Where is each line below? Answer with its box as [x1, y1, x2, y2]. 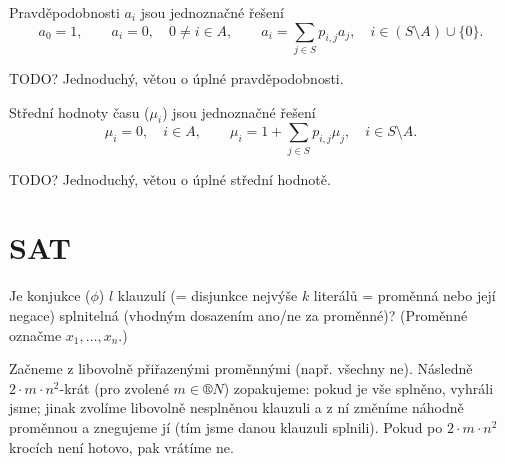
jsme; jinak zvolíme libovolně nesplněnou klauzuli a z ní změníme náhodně [9, 397, 464, 418]
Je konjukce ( [9, 285, 91, 306]
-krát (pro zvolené [59, 377, 169, 398]
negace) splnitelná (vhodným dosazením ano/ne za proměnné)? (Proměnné [9, 304, 468, 325]
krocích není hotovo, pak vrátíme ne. [9, 436, 234, 457]
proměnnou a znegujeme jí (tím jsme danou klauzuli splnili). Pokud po [9, 416, 443, 437]
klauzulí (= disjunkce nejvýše [117, 285, 298, 306]
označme [9, 324, 62, 345]
